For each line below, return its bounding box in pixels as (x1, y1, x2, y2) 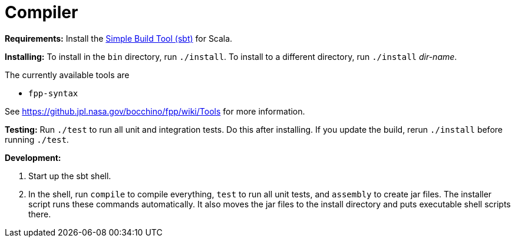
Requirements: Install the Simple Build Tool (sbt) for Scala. (5, 33, 233, 43)
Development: (5, 152, 61, 163)
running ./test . (5, 134, 69, 144)
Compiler (5, 2, 78, 22)
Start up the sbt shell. (28, 170, 111, 181)
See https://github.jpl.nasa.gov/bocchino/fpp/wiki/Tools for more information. (5, 106, 305, 116)
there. (28, 209, 51, 219)
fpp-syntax (28, 88, 78, 98)
